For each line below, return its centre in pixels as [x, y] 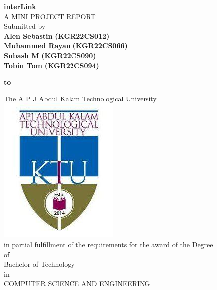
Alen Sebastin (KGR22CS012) [57, 36]
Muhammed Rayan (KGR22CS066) [66, 46]
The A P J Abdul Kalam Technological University [80, 98]
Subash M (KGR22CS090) [50, 55]
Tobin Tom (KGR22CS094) [52, 65]
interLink [20, 6]
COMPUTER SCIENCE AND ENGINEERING [77, 283]
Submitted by [25, 26]
